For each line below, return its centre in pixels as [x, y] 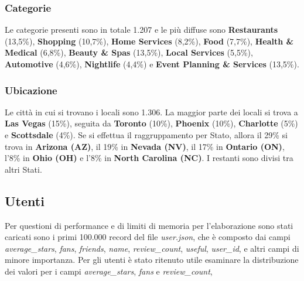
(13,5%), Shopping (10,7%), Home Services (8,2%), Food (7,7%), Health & [149, 41]
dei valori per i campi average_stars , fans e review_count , [109, 271]
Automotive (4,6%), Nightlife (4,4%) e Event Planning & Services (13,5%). [152, 64]
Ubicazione [31, 90]
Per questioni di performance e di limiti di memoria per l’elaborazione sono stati [149, 225]
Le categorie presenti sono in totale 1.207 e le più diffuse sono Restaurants [141, 30]
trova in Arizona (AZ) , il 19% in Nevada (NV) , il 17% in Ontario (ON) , [145, 146]
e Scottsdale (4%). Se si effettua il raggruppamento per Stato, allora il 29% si [146, 135]
